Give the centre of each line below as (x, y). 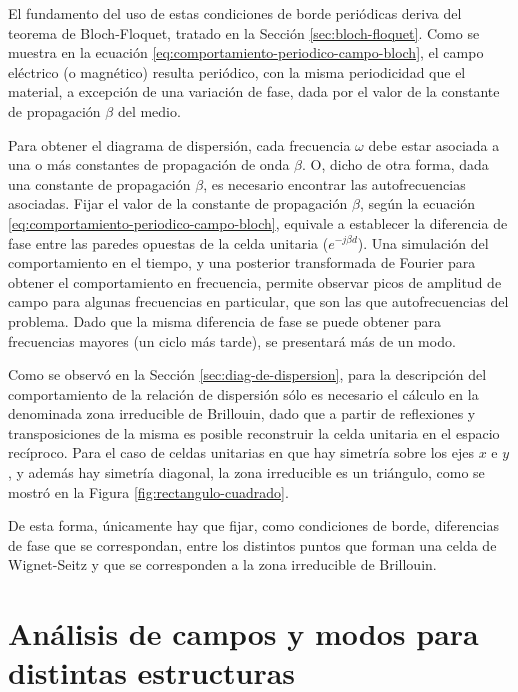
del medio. (149, 110)
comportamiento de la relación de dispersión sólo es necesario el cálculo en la (243, 393)
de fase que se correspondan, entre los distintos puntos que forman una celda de (252, 544)
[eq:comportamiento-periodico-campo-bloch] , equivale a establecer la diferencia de (258, 222)
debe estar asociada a (434, 144)
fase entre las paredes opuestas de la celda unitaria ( (168, 242)
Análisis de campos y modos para (243, 633)
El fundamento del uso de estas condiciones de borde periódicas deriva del (235, 13)
